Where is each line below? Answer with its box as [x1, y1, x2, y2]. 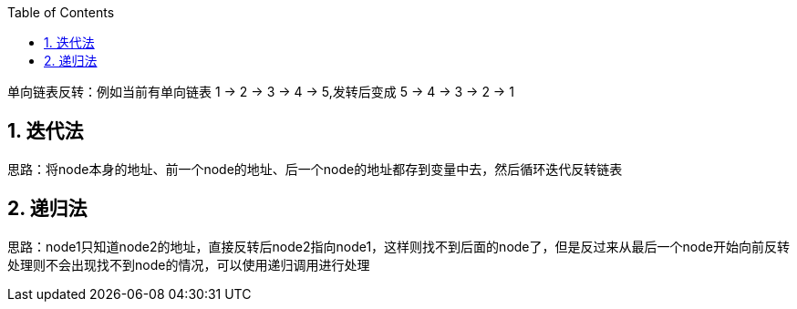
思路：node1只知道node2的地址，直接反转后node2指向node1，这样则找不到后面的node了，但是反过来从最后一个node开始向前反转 [7, 238, 790, 254]
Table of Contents [7, 5, 115, 20]
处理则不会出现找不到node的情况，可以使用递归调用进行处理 [7, 256, 370, 273]
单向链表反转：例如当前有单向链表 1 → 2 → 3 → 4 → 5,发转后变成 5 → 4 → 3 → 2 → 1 [7, 84, 514, 99]
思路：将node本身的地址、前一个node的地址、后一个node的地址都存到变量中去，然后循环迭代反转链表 [7, 160, 623, 177]
